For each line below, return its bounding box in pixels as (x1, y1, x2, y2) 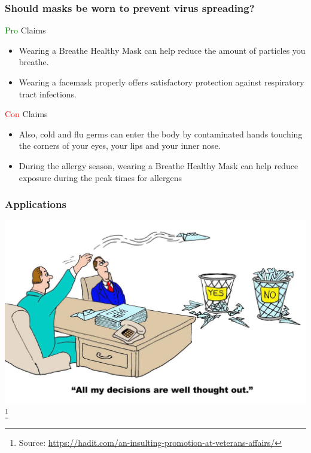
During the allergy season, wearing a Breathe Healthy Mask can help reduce (19, 159, 298, 172)
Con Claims (5, 108, 48, 120)
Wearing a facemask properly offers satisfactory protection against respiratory (19, 76, 304, 88)
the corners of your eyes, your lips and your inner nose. (19, 139, 221, 152)
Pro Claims (5, 24, 46, 36)
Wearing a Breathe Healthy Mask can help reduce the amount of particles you (19, 44, 306, 56)
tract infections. (19, 87, 77, 100)
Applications (5, 197, 66, 212)
